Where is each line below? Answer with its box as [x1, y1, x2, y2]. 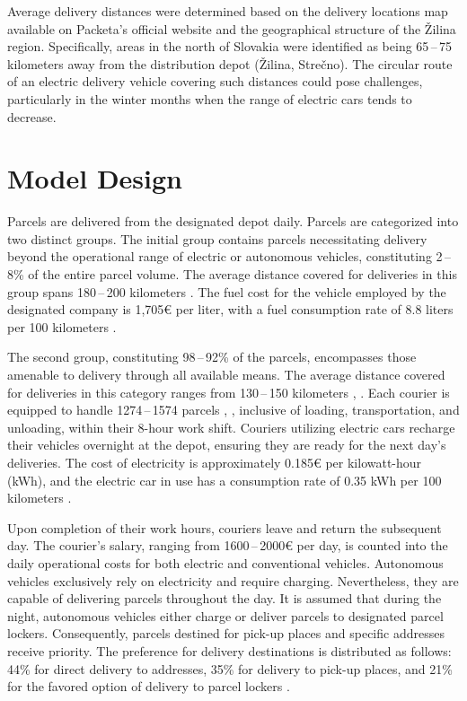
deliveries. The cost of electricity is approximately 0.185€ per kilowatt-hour [7, 453, 422, 471]
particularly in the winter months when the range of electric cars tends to [7, 89, 412, 108]
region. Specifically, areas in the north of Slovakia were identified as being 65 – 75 [7, 37, 453, 56]
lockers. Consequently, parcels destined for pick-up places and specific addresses [7, 624, 445, 643]
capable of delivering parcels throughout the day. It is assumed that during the [7, 589, 442, 608]
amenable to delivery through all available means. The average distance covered [7, 365, 445, 384]
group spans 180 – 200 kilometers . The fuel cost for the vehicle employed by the [7, 282, 446, 301]
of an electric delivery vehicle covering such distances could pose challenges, [7, 72, 423, 91]
